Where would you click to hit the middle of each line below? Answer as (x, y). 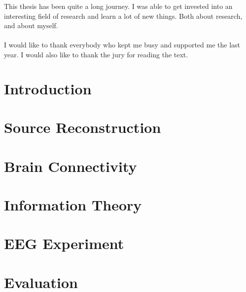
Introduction (48, 88)
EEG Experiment (64, 243)
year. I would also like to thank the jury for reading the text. (96, 54)
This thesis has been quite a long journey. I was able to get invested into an (118, 6)
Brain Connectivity (70, 166)
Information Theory (73, 204)
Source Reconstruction (83, 127)
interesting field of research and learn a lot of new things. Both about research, (123, 16)
